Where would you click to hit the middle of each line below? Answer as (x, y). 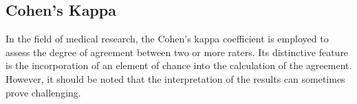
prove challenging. (43, 92)
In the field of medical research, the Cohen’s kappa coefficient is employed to (167, 39)
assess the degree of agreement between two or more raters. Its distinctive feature (177, 52)
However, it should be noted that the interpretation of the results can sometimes (175, 78)
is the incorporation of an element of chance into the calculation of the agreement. (179, 65)
